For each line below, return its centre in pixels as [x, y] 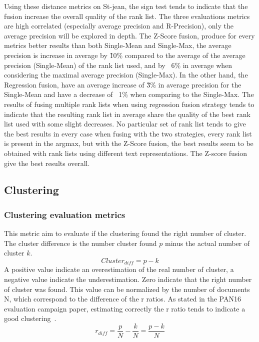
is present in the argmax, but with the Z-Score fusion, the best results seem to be [129, 143]
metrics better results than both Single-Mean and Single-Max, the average [118, 45]
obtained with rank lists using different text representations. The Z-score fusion [126, 153]
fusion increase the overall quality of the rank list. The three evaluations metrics [127, 16]
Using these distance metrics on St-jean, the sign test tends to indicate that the [126, 6]
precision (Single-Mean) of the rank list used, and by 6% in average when [118, 65]
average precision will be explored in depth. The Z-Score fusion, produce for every [129, 35]
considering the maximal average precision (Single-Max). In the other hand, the [126, 75]
